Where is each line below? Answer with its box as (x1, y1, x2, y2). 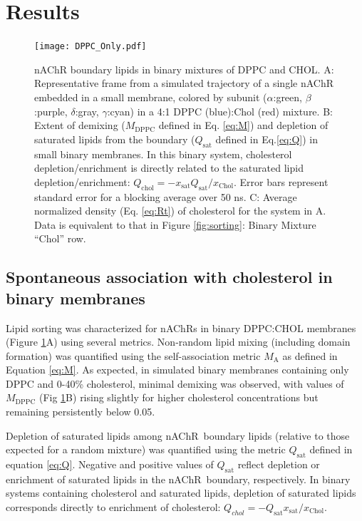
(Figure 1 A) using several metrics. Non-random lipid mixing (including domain (6, 334, 351, 349)
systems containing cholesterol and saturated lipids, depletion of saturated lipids (6, 485, 356, 500)
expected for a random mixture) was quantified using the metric (6, 442, 286, 457)
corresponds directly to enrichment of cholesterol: (6, 500, 221, 515)
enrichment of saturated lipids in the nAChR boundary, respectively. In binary (6, 471, 351, 486)
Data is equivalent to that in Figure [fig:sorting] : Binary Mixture (34, 217, 316, 232)
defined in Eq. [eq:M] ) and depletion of (158, 118, 329, 133)
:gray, (75, 103, 99, 118)
